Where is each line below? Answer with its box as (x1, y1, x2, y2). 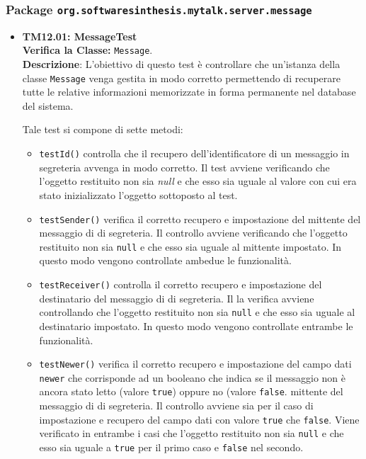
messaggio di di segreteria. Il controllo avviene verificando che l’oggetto (39, 225, 348, 240)
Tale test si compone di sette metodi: (22, 122, 183, 137)
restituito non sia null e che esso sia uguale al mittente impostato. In (39, 239, 342, 254)
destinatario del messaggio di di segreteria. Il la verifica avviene (39, 290, 314, 305)
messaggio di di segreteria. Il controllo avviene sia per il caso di (39, 398, 314, 413)
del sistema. (22, 98, 74, 113)
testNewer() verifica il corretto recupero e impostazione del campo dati (39, 356, 352, 371)
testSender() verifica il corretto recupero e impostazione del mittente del (39, 211, 361, 226)
